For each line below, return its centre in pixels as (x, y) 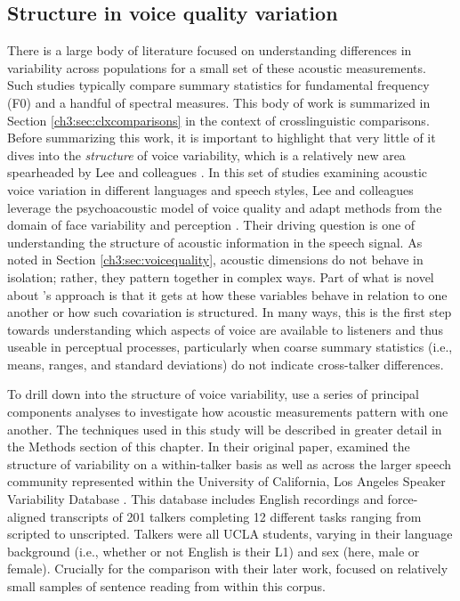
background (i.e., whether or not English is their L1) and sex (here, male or (214, 551)
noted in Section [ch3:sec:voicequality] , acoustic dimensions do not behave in (215, 260)
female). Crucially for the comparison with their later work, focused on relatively (228, 569)
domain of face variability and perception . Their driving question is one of (211, 225)
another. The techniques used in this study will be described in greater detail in (225, 429)
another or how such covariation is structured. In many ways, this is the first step (230, 312)
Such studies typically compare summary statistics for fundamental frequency (218, 85)
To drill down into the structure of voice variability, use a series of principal (213, 394)
